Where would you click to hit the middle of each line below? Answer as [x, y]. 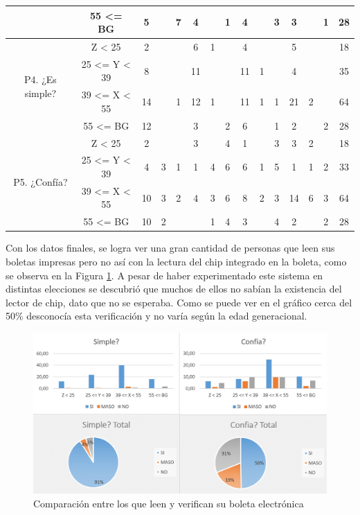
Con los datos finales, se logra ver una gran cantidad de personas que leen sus [170, 248]
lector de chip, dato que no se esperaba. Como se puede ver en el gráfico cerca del [179, 302]
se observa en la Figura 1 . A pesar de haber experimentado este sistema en [164, 275]
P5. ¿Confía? [40, 182]
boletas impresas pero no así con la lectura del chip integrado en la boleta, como [176, 261]
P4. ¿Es [40, 79]
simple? [40, 93]
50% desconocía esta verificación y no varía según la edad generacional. [156, 316]
